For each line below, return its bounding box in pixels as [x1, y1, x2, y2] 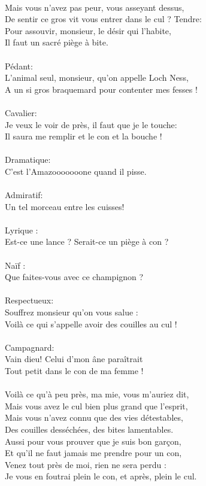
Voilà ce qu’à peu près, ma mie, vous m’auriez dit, [5, 388, 189, 400]
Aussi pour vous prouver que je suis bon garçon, [5, 435, 181, 447]
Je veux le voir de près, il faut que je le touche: [5, 118, 177, 130]
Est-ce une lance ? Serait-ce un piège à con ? [5, 235, 169, 248]
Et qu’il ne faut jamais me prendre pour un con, [5, 446, 182, 459]
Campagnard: [5, 341, 54, 353]
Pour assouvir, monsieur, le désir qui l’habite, [5, 24, 171, 37]
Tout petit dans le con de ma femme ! [5, 364, 144, 376]
